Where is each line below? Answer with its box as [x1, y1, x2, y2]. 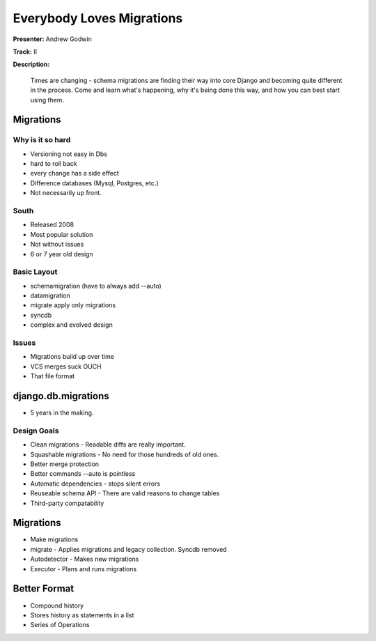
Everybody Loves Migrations [13, 10, 183, 26]
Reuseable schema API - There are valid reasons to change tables [30, 489, 220, 497]
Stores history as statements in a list [30, 610, 134, 619]
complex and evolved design [30, 320, 113, 329]
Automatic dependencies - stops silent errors [30, 479, 160, 488]
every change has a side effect [30, 169, 120, 178]
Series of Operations [30, 621, 90, 629]
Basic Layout [13, 267, 58, 277]
